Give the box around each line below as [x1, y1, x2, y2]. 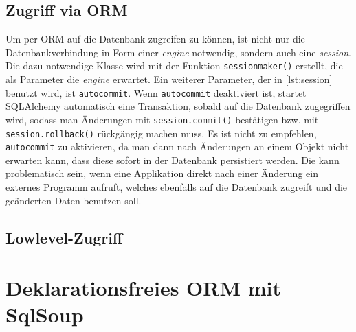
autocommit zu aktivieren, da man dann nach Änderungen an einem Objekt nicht [5, 139, 349, 154]
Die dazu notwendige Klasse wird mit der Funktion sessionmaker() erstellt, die [5, 58, 343, 73]
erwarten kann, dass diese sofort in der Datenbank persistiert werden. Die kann [5, 152, 340, 167]
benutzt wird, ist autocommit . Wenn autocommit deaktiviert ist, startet [5, 85, 307, 99]
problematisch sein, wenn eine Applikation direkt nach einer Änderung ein [5, 166, 318, 180]
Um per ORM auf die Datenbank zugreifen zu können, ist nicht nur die [5, 32, 305, 46]
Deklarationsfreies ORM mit [5, 274, 282, 302]
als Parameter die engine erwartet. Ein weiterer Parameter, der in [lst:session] [5, 72, 333, 86]
